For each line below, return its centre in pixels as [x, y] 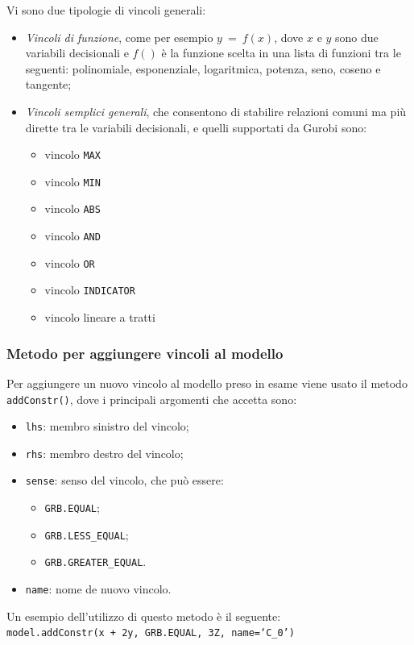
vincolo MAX [72, 154]
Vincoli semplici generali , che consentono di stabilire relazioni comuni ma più [216, 111]
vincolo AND [72, 236]
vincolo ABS [72, 208]
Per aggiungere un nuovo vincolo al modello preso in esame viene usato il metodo [207, 383]
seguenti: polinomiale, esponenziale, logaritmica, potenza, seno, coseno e [203, 68]
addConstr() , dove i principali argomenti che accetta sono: [152, 399]
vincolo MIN [72, 181]
